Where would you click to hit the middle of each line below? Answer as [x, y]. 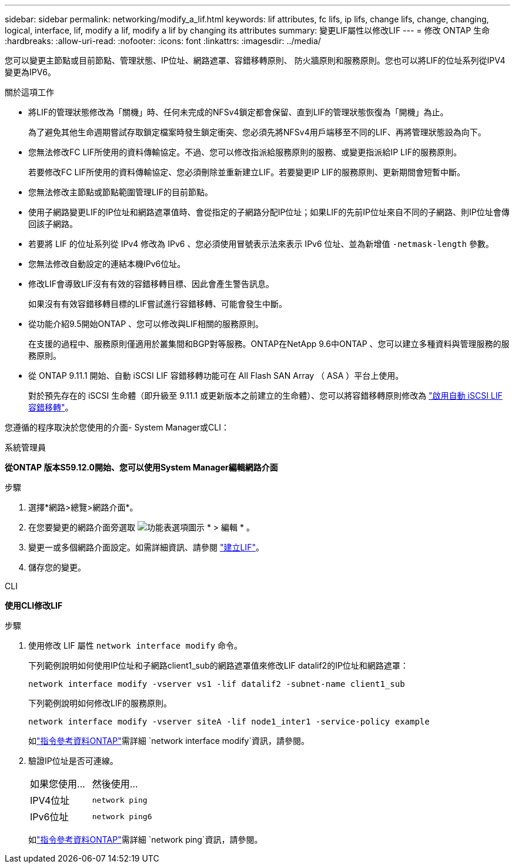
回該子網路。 [53, 224]
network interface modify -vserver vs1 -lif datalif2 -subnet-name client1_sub [217, 684]
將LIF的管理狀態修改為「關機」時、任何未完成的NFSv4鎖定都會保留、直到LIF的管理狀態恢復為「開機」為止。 [238, 112]
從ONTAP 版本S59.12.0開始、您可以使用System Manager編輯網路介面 [141, 467]
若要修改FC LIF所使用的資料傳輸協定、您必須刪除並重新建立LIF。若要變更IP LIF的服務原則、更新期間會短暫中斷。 [247, 172]
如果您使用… [58, 784]
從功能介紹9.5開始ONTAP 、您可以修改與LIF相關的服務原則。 [146, 324]
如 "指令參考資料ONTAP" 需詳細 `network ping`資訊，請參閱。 [146, 839]
